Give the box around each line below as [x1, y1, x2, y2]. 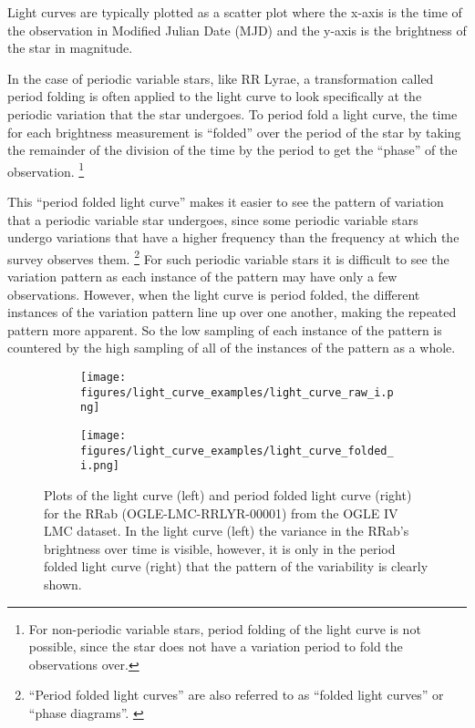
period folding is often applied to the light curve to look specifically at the [7, 87, 422, 106]
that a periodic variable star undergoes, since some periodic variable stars [7, 210, 418, 229]
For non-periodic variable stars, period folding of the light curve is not [28, 619, 421, 638]
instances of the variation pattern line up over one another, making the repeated [7, 302, 457, 322]
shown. [44, 574, 82, 593]
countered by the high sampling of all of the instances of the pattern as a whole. [7, 338, 456, 357]
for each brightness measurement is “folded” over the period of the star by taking [7, 122, 461, 141]
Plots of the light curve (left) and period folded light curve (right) [44, 485, 412, 504]
